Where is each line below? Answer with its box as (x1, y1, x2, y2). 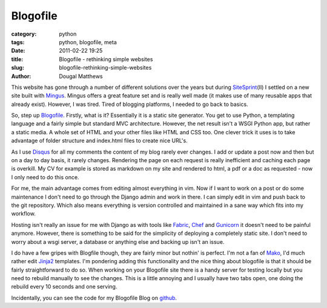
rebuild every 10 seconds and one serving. (11, 283, 117, 290)
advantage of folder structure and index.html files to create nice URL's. (11, 137, 188, 145)
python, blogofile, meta (59, 38, 117, 45)
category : (11, 30, 37, 38)
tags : (11, 38, 25, 45)
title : (11, 55, 24, 63)
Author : (11, 73, 31, 80)
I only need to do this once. (11, 173, 79, 181)
